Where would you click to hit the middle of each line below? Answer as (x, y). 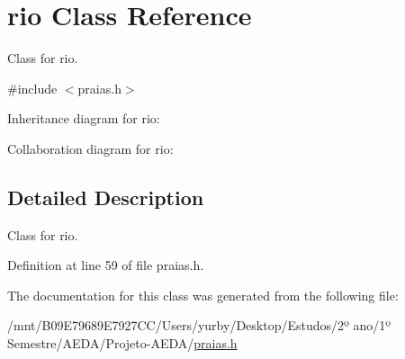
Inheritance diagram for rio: (84, 118)
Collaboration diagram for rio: (90, 148)
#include (32, 88)
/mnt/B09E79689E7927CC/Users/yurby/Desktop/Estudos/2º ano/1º (199, 325)
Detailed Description (106, 197)
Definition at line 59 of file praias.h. (106, 265)
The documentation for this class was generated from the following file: (203, 295)
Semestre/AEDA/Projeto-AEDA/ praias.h (122, 343)
